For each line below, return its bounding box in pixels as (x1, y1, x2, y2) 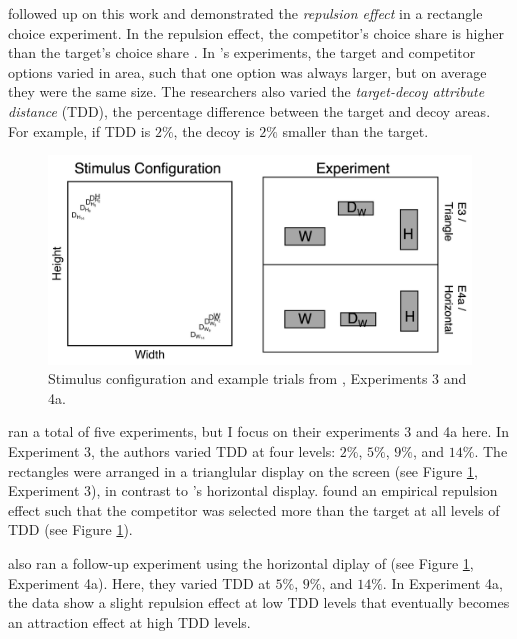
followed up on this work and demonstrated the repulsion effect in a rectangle (8, 3, 483, 23)
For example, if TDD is (8, 120, 151, 141)
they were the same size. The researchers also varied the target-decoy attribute (8, 81, 485, 102)
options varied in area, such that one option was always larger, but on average (8, 61, 487, 82)
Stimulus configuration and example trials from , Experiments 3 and (48, 368, 467, 389)
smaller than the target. (282, 120, 429, 141)
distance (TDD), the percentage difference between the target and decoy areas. (8, 100, 491, 121)
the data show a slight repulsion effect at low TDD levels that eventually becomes (8, 592, 510, 613)
